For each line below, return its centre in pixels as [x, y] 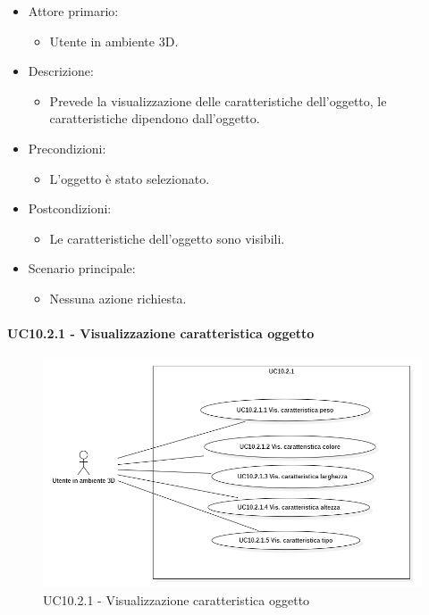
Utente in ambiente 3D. [114, 41]
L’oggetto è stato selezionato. [130, 178]
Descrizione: [61, 71]
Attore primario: [73, 11]
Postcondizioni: [70, 208]
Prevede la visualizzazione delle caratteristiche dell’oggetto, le [218, 100]
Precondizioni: [67, 148]
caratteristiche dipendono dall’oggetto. [155, 118]
